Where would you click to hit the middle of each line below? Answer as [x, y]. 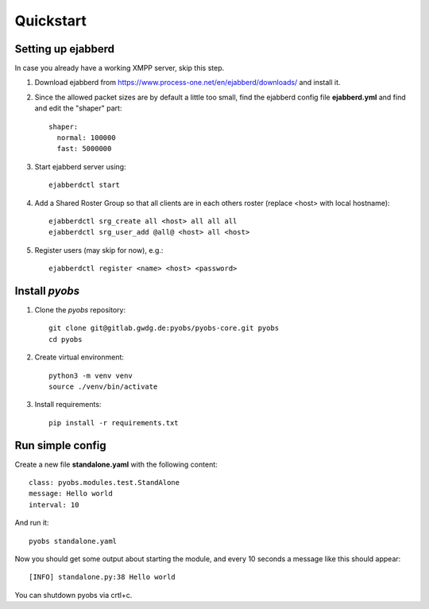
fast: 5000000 [84, 149]
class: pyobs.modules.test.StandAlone [104, 483]
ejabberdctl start [85, 185]
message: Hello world [71, 494]
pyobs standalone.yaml [73, 541]
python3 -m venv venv [91, 375]
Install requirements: [68, 405]
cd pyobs [66, 339]
